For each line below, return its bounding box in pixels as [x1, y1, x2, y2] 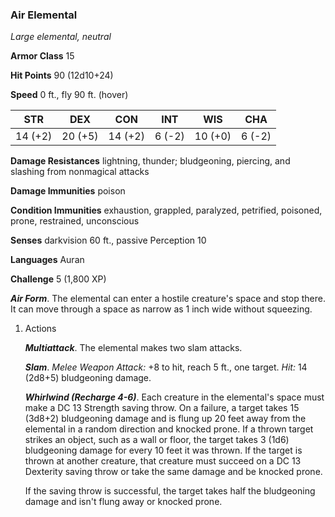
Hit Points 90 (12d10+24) [10, 69, 114, 82]
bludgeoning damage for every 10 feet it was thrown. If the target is [24, 444, 303, 457]
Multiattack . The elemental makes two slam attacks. [24, 342, 243, 354]
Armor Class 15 [10, 50, 75, 62]
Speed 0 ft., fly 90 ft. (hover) [10, 89, 129, 101]
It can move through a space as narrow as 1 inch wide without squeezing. [10, 303, 313, 315]
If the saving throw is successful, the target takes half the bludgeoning [24, 485, 316, 497]
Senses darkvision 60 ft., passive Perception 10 [10, 234, 207, 247]
